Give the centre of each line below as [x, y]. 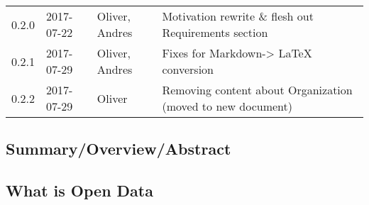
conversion [188, 69]
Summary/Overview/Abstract [119, 149]
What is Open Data [79, 190]
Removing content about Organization [257, 90]
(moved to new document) [227, 106]
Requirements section [215, 32]
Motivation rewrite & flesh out [238, 16]
